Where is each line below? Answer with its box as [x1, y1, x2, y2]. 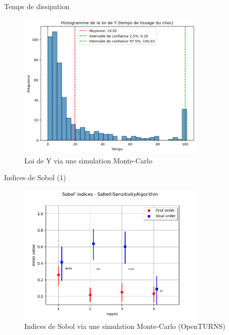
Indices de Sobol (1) [4, 172, 66, 183]
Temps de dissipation [4, 1, 69, 11]
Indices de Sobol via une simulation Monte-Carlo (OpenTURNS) [24, 320, 225, 331]
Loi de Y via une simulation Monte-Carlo [24, 155, 152, 165]
